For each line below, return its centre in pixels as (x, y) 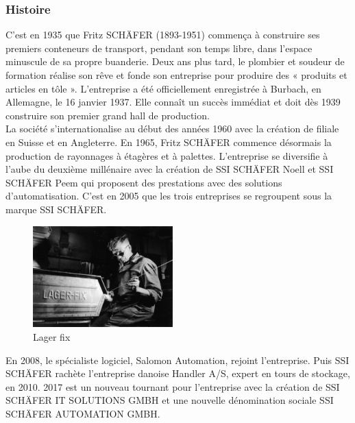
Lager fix (52, 336)
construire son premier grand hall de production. (108, 115)
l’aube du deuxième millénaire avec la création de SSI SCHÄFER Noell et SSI (170, 169)
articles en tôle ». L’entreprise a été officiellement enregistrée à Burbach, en (163, 88)
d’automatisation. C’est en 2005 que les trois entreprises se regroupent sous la (169, 196)
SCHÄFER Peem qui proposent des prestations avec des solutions (144, 182)
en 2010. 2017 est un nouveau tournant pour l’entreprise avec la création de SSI (173, 386)
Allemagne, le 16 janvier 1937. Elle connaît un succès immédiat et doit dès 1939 (173, 102)
